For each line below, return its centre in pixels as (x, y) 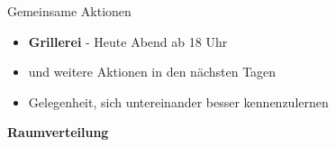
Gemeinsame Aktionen (69, 11)
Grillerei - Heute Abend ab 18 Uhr (128, 41)
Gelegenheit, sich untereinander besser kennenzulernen (178, 101)
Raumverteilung (58, 132)
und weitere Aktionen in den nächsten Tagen (152, 72)
